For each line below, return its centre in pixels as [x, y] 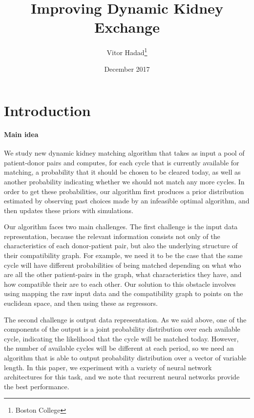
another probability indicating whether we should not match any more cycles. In [124, 181]
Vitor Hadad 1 [127, 51]
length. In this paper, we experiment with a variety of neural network [108, 367]
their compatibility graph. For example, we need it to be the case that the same [123, 255]
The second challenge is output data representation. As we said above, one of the [125, 319]
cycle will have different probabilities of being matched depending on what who [123, 265]
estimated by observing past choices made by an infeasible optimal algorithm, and [127, 201]
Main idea [21, 134]
